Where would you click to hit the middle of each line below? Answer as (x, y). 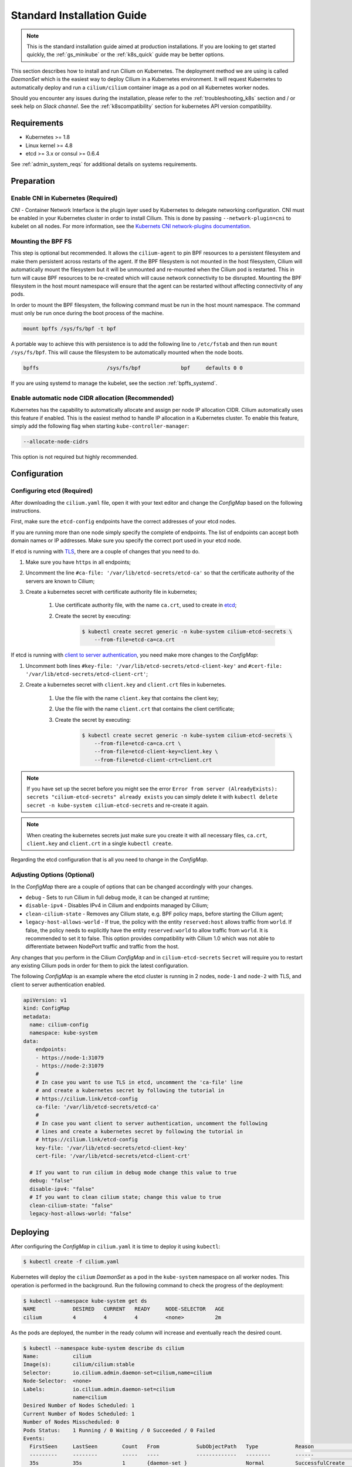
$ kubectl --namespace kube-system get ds (85, 1301)
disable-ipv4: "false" (62, 1189)
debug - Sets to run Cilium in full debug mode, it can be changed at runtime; (118, 897)
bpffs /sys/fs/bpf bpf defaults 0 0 (133, 368)
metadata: (37, 1016)
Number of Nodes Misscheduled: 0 (71, 1422)
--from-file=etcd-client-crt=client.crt (153, 760)
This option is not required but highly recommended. (74, 457)
